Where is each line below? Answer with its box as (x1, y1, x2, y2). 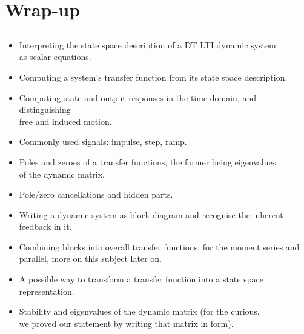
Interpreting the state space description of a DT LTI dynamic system (19, 38, 276, 51)
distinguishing (19, 103, 71, 116)
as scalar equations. (19, 50, 91, 63)
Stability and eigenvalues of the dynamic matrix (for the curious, (19, 305, 260, 318)
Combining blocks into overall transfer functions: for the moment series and (19, 240, 300, 253)
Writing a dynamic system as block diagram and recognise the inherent (19, 208, 283, 221)
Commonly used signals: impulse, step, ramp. (19, 135, 187, 148)
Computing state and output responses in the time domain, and (19, 91, 256, 104)
